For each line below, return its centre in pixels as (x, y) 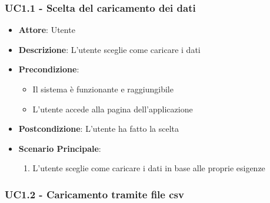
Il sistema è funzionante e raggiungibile (103, 89)
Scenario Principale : (60, 148)
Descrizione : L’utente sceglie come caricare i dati (109, 49)
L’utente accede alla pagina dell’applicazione (113, 109)
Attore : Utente (47, 30)
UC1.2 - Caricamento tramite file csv (94, 194)
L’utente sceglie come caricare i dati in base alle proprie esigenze (149, 168)
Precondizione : (49, 69)
